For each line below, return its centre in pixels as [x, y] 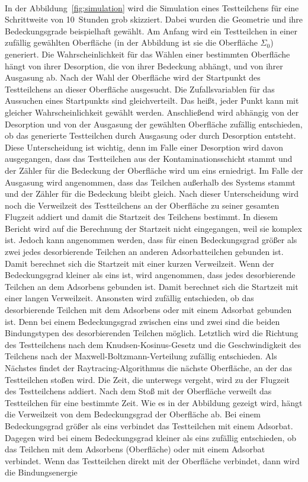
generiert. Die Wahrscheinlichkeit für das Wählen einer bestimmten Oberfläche [147, 54]
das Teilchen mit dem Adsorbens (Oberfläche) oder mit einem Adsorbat [135, 449]
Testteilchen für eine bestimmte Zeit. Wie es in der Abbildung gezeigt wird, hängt [154, 402]
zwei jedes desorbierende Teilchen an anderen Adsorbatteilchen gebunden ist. [144, 252]
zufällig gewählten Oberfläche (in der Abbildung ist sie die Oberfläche [131, 42]
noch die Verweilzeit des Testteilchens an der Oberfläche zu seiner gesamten [142, 205]
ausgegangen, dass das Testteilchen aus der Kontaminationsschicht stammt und [149, 159]
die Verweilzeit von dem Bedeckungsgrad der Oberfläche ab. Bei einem [133, 414]
